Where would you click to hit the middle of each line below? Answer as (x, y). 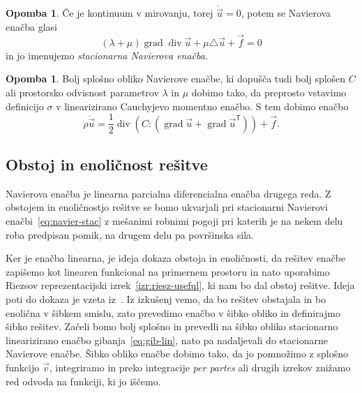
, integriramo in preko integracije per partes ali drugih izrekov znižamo (200, 368)
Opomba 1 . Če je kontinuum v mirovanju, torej (110, 13)
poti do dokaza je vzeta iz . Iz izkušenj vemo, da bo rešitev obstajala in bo (166, 299)
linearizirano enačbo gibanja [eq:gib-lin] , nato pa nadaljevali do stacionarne (167, 340)
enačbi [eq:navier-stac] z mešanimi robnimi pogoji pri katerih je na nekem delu (174, 221)
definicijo (25, 106)
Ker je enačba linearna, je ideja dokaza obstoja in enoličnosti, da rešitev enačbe (176, 258)
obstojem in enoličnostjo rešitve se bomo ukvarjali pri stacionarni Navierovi (167, 207)
